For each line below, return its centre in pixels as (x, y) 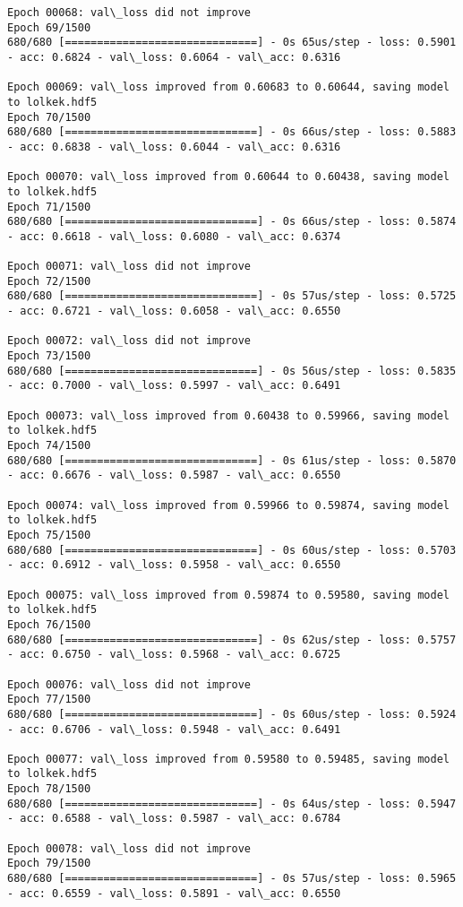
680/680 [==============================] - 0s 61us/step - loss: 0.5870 (232, 460)
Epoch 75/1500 (49, 535)
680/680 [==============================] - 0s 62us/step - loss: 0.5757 (232, 639)
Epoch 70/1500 (49, 117)
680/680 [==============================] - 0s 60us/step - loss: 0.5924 (232, 714)
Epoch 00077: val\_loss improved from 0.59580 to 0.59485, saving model (228, 759)
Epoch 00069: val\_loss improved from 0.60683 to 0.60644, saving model (228, 87)
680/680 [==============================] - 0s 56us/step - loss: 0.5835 (232, 371)
